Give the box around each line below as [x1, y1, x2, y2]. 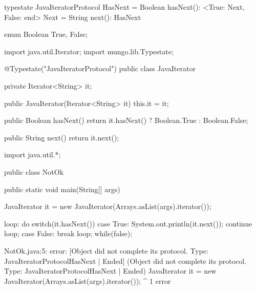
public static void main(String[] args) [4, 183, 120, 194]
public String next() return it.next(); [4, 132, 119, 142]
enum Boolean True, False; [4, 29, 88, 39]
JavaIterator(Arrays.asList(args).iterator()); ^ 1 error [4, 275, 171, 286]
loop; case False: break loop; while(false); [4, 228, 133, 239]
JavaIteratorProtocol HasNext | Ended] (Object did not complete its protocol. [4, 255, 247, 266]
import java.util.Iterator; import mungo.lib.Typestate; [4, 46, 174, 56]
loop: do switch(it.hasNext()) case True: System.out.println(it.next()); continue [4, 218, 252, 229]
